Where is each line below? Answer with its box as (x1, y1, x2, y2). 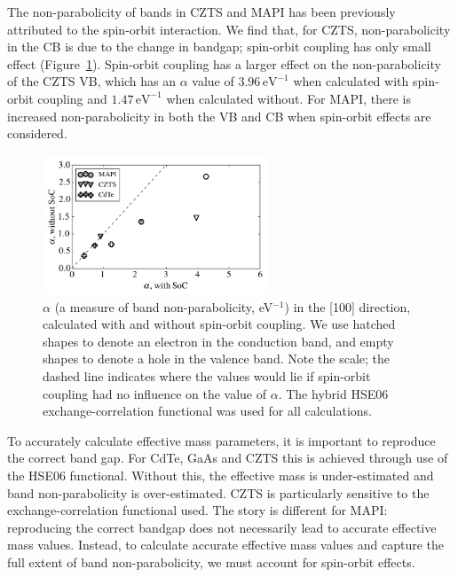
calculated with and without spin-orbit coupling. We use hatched (43, 315, 396, 333)
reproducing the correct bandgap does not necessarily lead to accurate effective (7, 518, 437, 536)
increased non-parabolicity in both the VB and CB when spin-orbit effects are (7, 106, 431, 125)
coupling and (37, 89, 107, 107)
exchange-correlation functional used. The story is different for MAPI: (7, 501, 388, 519)
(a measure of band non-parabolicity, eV (54, 297, 273, 316)
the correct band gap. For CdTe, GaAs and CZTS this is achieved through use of (7, 448, 448, 467)
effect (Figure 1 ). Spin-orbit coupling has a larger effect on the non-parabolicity (7, 54, 441, 73)
